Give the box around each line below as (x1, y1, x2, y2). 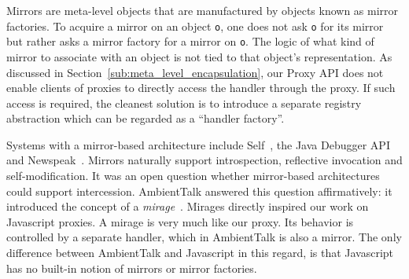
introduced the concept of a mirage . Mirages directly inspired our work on (6, 198, 369, 215)
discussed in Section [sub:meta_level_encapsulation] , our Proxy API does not (6, 64, 384, 80)
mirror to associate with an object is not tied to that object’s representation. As (6, 48, 392, 64)
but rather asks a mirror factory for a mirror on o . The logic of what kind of (6, 33, 374, 50)
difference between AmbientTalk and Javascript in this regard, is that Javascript (6, 244, 394, 261)
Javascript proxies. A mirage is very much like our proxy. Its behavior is (6, 213, 354, 229)
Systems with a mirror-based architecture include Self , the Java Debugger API (6, 136, 390, 152)
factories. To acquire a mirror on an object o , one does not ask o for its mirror (6, 17, 384, 34)
